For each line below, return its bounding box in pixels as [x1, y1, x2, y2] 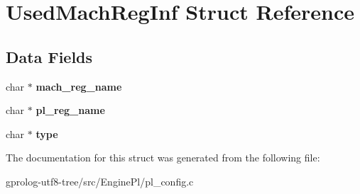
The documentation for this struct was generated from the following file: [6, 150, 320, 165]
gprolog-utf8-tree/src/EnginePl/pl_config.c [6, 173, 194, 188]
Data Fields [6, 45, 93, 67]
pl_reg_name [36, 103, 105, 118]
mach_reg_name [36, 79, 122, 93]
